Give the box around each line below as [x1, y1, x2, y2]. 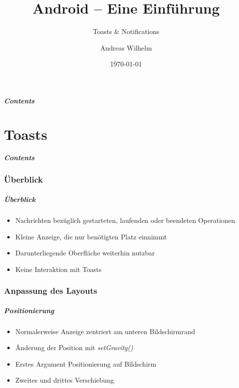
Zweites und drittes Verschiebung [15, 375, 114, 385]
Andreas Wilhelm [100, 42, 152, 52]
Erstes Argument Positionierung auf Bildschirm [15, 358, 157, 369]
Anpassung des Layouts [4, 285, 97, 297]
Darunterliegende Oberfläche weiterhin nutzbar [15, 248, 155, 258]
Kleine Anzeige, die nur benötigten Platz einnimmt [15, 231, 167, 241]
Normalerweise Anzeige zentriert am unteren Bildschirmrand [15, 326, 195, 336]
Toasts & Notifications [93, 26, 159, 36]
